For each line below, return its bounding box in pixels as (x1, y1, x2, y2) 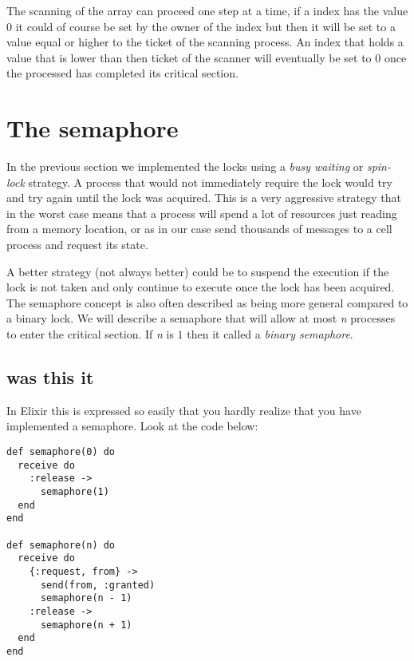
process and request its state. (6, 236, 148, 253)
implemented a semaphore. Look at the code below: (6, 418, 258, 434)
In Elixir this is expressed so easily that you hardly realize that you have (6, 402, 361, 418)
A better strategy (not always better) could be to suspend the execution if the (6, 263, 389, 279)
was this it (6, 365, 94, 390)
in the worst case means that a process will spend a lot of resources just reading (6, 204, 397, 221)
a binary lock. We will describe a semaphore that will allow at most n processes (6, 310, 396, 327)
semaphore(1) (40, 485, 109, 497)
